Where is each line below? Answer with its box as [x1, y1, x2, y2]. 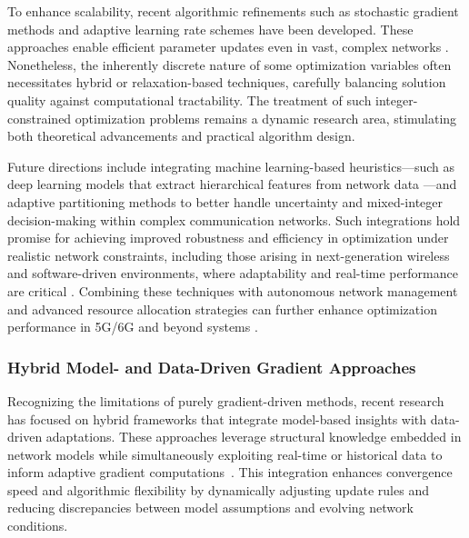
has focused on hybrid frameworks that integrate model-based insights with [7, 409, 427, 428]
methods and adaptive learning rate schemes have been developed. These [7, 19, 414, 38]
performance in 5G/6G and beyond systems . [7, 317, 258, 336]
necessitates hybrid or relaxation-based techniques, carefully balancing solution [7, 73, 446, 92]
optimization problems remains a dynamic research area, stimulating [75, 108, 457, 127]
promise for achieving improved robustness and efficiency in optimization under [7, 228, 449, 247]
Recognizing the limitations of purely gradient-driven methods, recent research [7, 391, 444, 410]
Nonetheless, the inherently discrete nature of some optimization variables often [7, 55, 452, 74]
